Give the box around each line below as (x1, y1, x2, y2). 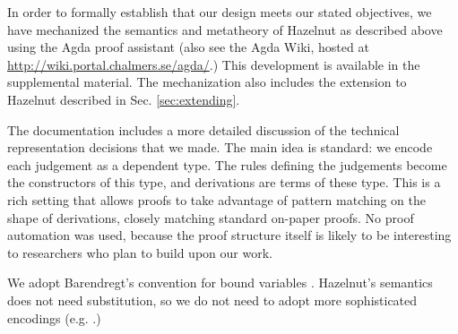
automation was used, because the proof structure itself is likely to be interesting (7, 226, 452, 244)
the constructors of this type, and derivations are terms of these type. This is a (7, 173, 441, 192)
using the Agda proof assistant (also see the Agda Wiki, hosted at (7, 38, 369, 56)
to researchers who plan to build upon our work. (7, 243, 272, 261)
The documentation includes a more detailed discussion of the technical (7, 120, 400, 139)
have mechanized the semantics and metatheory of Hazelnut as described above (7, 20, 443, 39)
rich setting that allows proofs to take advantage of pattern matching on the (7, 190, 427, 209)
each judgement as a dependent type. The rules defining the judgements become (7, 155, 447, 174)
